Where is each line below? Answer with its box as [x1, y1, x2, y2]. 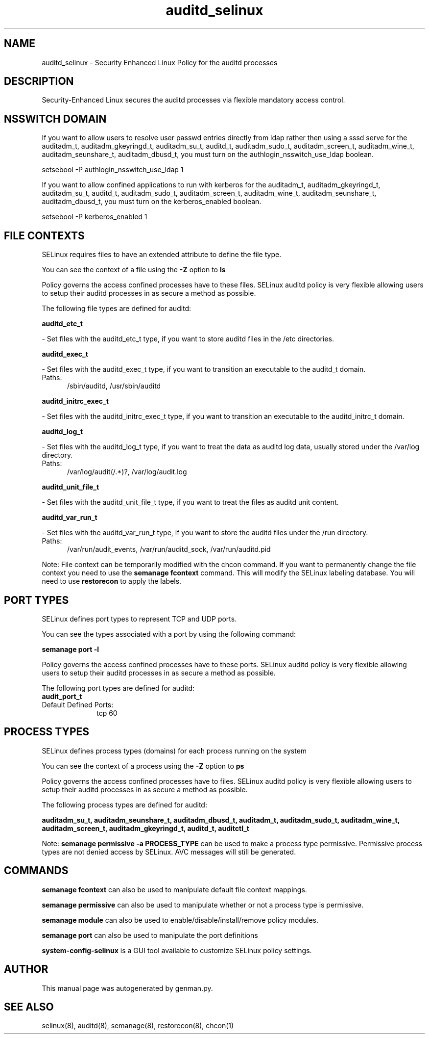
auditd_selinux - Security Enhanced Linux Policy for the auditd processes [42, 58, 278, 67]
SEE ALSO [4, 1000, 54, 1013]
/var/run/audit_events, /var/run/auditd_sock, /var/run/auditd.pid [67, 545, 271, 554]
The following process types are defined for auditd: [42, 800, 207, 809]
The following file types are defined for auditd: [42, 304, 191, 313]
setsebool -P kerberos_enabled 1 [42, 212, 147, 221]
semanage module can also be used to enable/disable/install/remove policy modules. [42, 915, 319, 924]
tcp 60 [96, 708, 118, 717]
